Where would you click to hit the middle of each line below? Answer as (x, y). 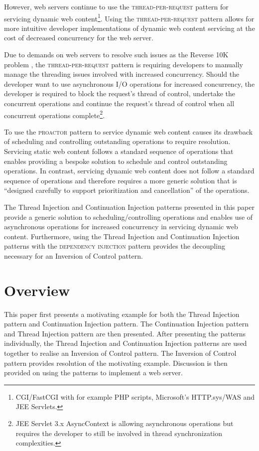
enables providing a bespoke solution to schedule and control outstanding (116, 161)
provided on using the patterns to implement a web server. (93, 373)
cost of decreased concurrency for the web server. (79, 38)
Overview (37, 290)
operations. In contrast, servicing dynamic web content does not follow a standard (129, 171)
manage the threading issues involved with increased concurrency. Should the (122, 74)
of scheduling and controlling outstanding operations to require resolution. (117, 141)
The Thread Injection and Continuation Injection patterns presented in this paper (129, 207)
